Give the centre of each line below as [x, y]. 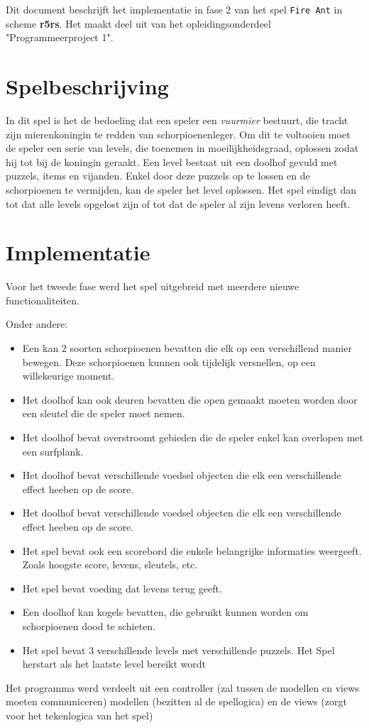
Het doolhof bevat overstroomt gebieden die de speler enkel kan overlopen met [193, 437]
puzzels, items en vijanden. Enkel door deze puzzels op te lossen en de [158, 176]
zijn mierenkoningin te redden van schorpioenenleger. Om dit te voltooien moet [178, 134]
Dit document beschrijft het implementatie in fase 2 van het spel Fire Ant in [174, 9]
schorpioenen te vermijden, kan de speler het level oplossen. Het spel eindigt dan [181, 189]
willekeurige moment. [68, 376]
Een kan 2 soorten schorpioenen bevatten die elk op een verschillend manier [187, 348]
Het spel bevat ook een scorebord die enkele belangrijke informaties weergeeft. [192, 550]
